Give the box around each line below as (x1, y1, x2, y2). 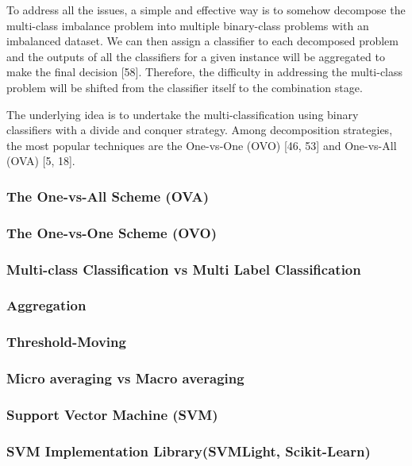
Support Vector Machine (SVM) (6, 404, 218, 424)
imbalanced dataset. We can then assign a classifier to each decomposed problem (6, 33, 399, 49)
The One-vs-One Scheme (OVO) (6, 222, 217, 242)
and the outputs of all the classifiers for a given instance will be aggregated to (6, 48, 385, 64)
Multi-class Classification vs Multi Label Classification (6, 259, 361, 279)
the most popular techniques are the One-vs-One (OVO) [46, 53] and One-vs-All (6, 137, 397, 153)
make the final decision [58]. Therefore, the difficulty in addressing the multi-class (6, 64, 403, 80)
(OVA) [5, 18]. (6, 152, 75, 169)
